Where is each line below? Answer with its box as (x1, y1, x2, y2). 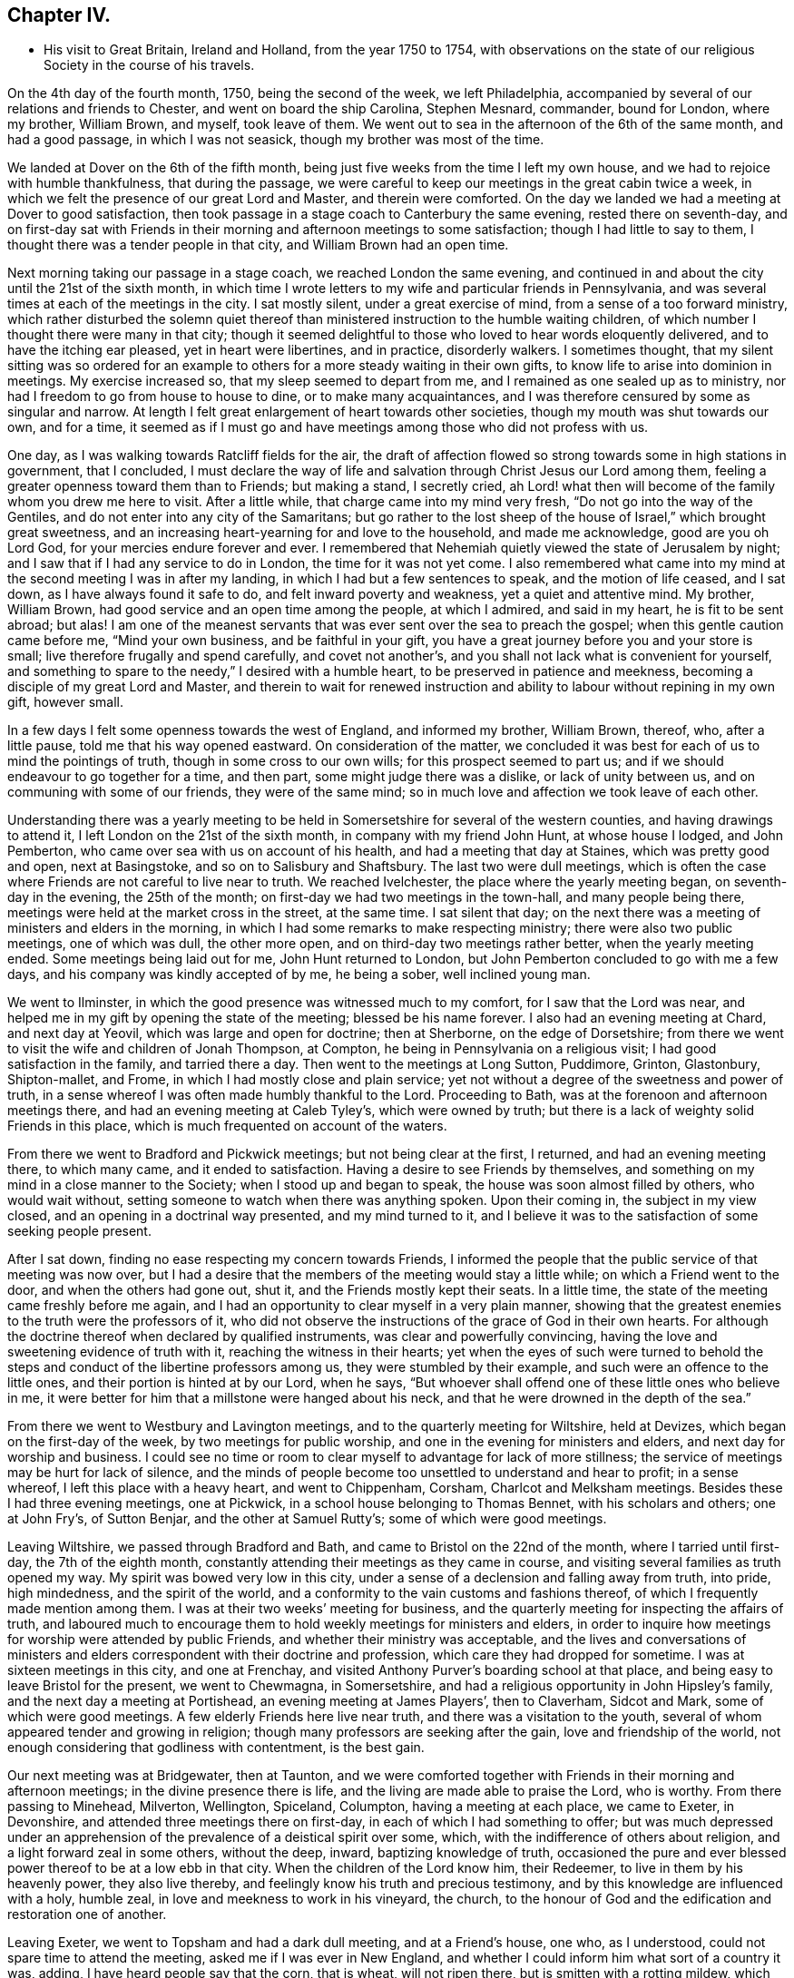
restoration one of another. (7, 1906, 167, 1923)
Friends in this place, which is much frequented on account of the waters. (7, 1118, 447, 1134)
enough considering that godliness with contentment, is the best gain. (7, 1739, 425, 1756)
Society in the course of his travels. (44, 57, 255, 73)
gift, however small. (7, 694, 124, 710)
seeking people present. (7, 1223, 152, 1239)
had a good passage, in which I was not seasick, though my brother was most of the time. (7, 132, 544, 148)
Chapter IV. (7, 4, 112, 26)
